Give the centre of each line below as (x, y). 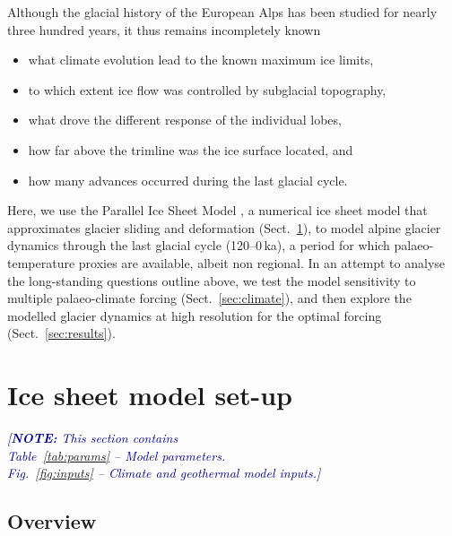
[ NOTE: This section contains (93, 438)
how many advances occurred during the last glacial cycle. (188, 180)
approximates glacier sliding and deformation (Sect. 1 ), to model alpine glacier (224, 227)
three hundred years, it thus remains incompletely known (164, 29)
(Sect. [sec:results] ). (61, 333)
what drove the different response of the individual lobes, (185, 120)
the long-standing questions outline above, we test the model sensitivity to (212, 280)
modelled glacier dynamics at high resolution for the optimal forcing (195, 315)
